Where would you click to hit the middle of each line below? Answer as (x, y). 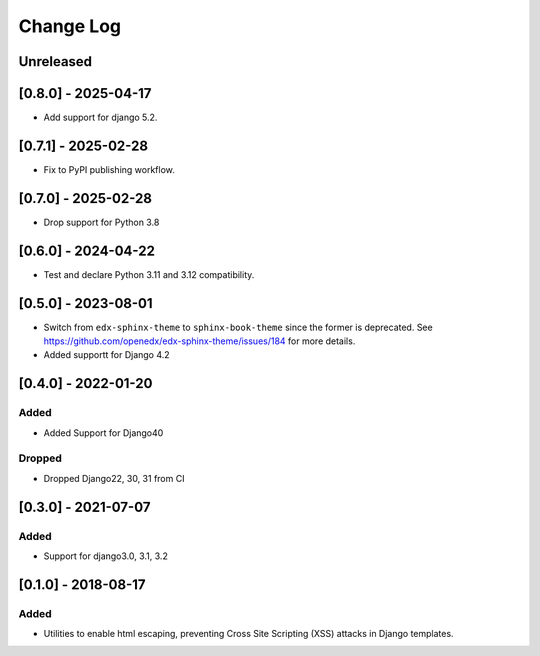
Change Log (70, 26)
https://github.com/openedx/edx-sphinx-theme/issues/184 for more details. (199, 341)
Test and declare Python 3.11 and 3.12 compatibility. (149, 274)
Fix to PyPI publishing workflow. (109, 169)
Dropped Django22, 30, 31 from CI (114, 478)
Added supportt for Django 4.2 (106, 355)
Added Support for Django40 (103, 432)
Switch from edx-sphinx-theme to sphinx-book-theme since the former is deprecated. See (238, 327)
